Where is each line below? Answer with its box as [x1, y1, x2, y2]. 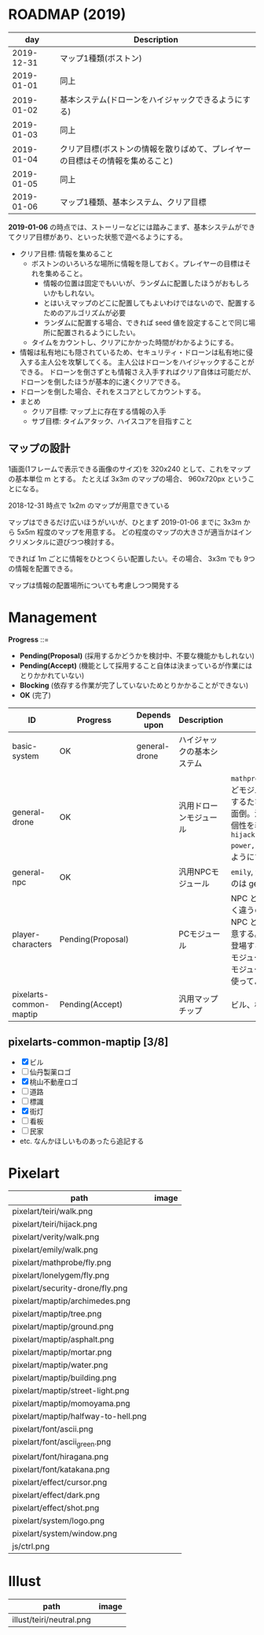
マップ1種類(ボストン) [60, 53, 143, 64]
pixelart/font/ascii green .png [12, 1436, 112, 1449]
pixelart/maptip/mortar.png [12, 1346, 112, 1358]
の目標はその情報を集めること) [60, 155, 174, 166]
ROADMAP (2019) [8, 6, 126, 24]
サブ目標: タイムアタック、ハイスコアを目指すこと [31, 416, 193, 426]
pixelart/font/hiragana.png [12, 1451, 108, 1462]
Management [8, 609, 97, 626]
